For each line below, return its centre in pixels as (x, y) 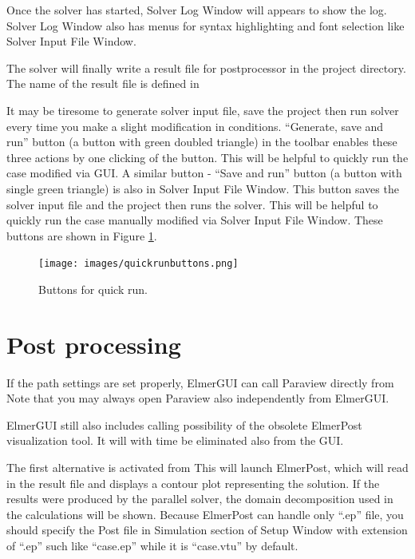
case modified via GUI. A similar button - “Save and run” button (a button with (204, 173)
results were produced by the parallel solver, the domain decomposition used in (200, 499)
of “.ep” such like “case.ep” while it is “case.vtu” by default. (152, 546)
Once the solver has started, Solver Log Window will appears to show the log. (197, 10)
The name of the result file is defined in (103, 83)
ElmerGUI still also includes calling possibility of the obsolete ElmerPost (184, 424)
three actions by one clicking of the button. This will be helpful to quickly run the (207, 157)
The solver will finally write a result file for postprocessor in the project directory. (206, 67)
